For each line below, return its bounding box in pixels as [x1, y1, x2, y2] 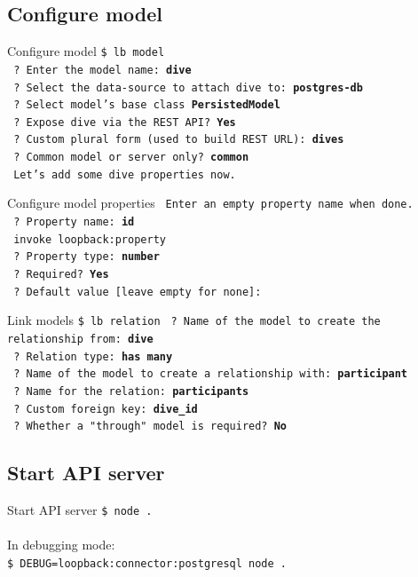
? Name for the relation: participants [13, 385, 249, 399]
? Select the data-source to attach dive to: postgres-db [13, 81, 363, 94]
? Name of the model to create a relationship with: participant [13, 368, 408, 381]
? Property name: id [13, 216, 135, 229]
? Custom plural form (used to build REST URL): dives [13, 133, 344, 146]
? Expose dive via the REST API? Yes [13, 115, 236, 129]
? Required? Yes [13, 268, 109, 281]
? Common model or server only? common [13, 151, 249, 164]
